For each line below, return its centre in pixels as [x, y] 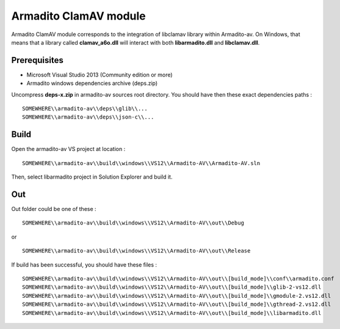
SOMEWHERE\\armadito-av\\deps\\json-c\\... [88, 117]
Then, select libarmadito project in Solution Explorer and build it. [92, 177]
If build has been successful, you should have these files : [84, 264]
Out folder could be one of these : [54, 209]
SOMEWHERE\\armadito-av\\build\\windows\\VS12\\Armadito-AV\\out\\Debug [133, 223]
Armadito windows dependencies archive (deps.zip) [92, 83]
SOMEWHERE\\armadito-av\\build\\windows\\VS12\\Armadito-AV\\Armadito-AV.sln [141, 163]
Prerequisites [37, 60]
